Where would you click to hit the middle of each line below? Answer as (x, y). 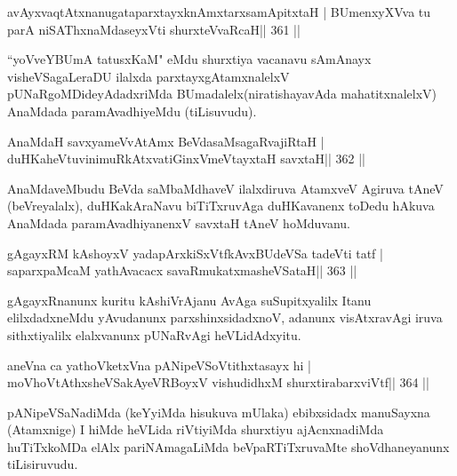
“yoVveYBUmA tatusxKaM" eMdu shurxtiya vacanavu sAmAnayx (189, 59)
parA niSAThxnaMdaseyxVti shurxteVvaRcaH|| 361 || (154, 29)
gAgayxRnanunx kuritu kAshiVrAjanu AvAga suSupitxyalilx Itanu (189, 300)
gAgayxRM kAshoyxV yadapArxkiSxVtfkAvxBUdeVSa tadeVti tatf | (195, 253)
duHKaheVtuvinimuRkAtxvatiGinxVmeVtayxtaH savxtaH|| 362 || (186, 159)
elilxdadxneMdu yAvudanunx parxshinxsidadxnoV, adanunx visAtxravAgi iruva (225, 317)
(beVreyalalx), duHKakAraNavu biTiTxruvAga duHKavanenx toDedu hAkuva (221, 206)
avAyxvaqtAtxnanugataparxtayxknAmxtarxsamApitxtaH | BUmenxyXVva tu (219, 12)
